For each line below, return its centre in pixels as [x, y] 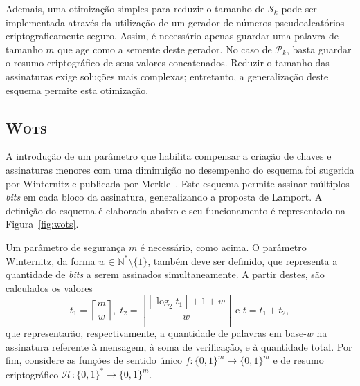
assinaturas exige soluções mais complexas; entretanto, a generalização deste [167, 76]
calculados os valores [49, 287]
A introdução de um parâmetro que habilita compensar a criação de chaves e [169, 156]
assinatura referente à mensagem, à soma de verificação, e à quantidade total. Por [179, 346]
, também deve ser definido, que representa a [243, 260]
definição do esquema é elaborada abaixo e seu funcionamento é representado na [176, 210]
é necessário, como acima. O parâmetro [223, 247]
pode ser [299, 8]
